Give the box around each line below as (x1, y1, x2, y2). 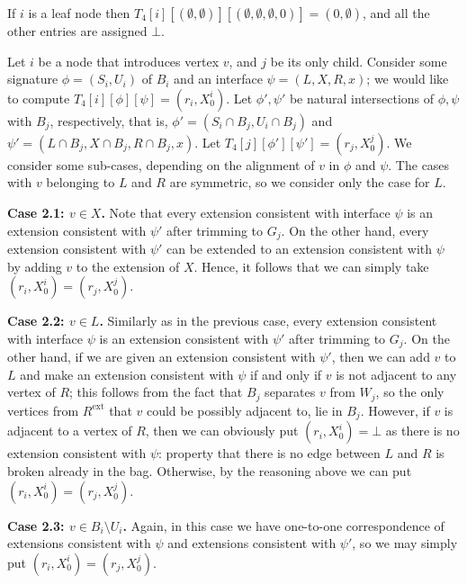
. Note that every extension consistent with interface (101, 202, 391, 221)
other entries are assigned (7, 22, 148, 40)
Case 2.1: (7, 202, 65, 221)
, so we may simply (352, 534, 458, 553)
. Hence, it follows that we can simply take (193, 256, 429, 275)
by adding (7, 256, 62, 275)
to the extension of (76, 256, 180, 275)
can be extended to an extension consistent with (166, 239, 433, 258)
